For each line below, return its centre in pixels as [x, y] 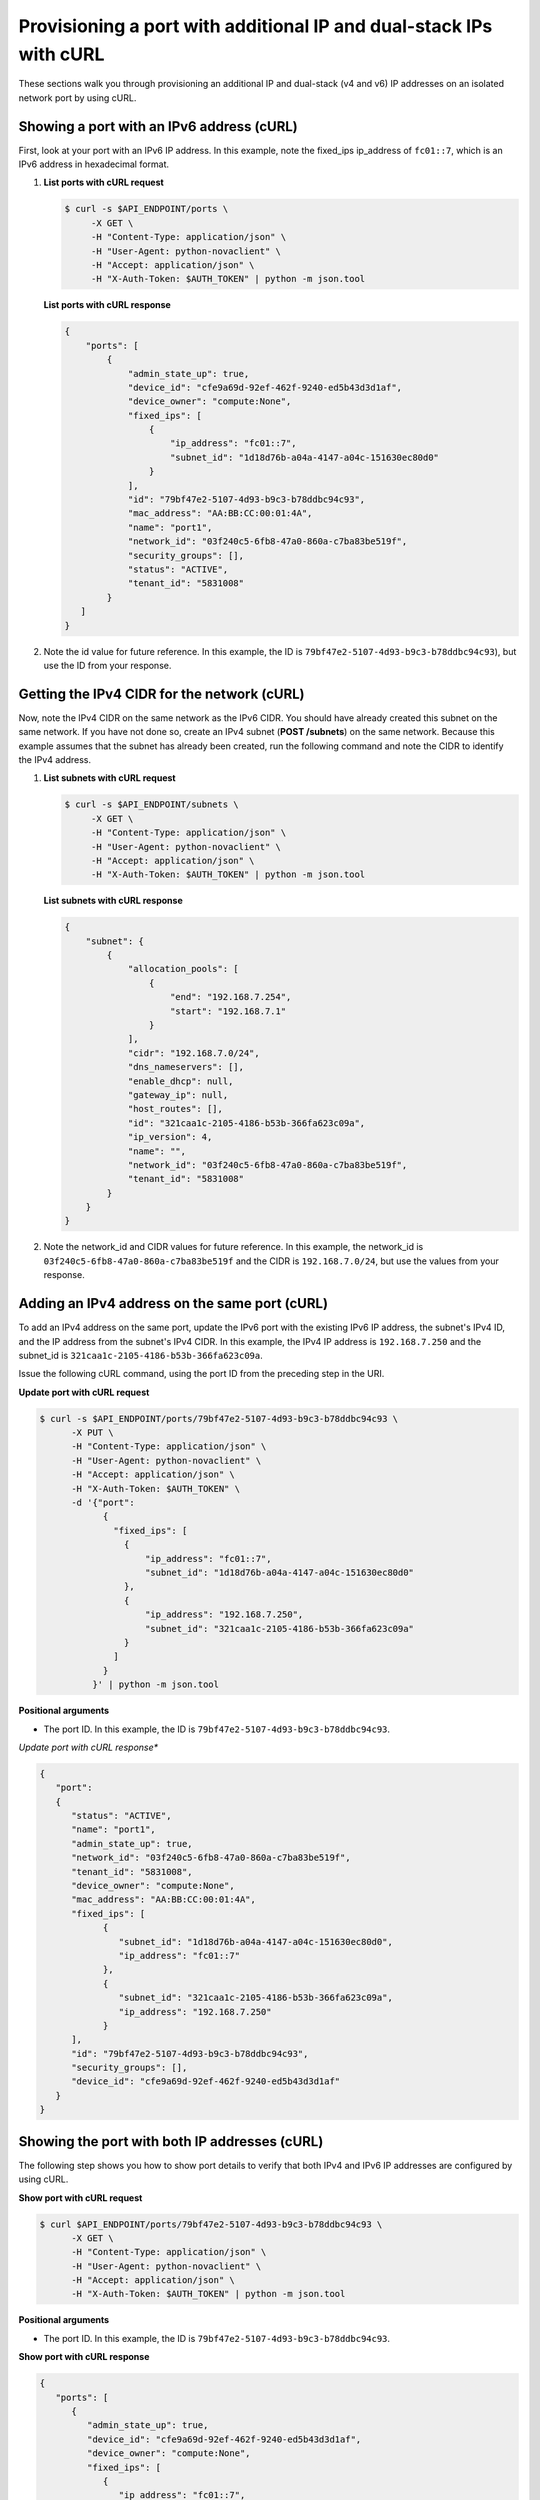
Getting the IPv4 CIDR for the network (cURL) [161, 693]
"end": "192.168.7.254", [231, 997]
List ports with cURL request [103, 182]
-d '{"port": [103, 1503]
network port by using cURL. [77, 97]
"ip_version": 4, [170, 1137]
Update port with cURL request [84, 1392]
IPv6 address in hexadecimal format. [94, 164]
